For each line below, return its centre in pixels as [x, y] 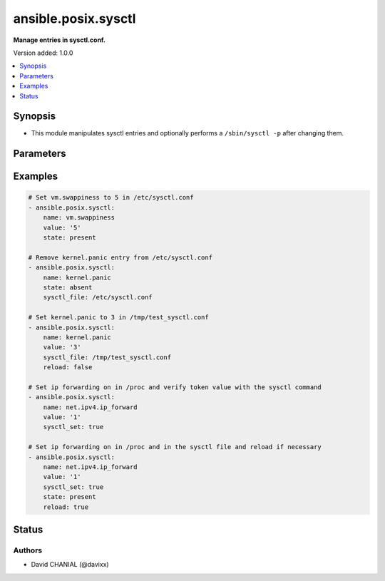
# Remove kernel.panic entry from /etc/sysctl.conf [120, 257]
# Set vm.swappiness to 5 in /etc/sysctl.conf [111, 197]
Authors [28, 550]
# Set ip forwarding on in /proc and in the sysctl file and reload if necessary [175, 447]
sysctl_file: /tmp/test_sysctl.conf [107, 357]
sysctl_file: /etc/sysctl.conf [98, 297]
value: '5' [62, 227]
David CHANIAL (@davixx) [70, 565]
